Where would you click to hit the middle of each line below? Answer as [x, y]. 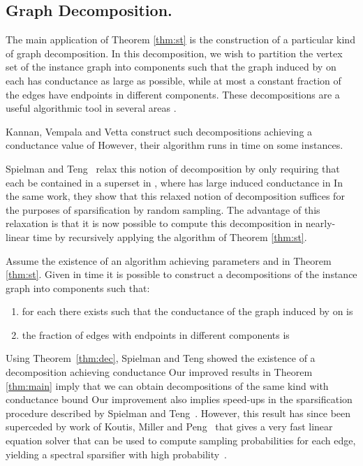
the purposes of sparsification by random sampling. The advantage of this [163, 209]
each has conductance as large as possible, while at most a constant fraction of [173, 80]
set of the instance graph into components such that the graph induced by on [171, 67]
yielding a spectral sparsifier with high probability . [117, 454]
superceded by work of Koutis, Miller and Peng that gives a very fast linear [169, 427]
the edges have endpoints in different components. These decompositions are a [173, 94]
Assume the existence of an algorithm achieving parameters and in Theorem [169, 260]
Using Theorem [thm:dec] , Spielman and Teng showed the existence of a [161, 358]
